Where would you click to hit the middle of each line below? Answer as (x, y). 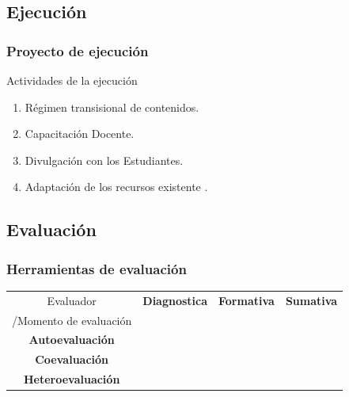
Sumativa (311, 300)
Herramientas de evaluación (97, 268)
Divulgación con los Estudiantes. (104, 160)
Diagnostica (175, 300)
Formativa (247, 300)
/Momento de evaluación (72, 320)
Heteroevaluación (72, 379)
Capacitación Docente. (80, 134)
